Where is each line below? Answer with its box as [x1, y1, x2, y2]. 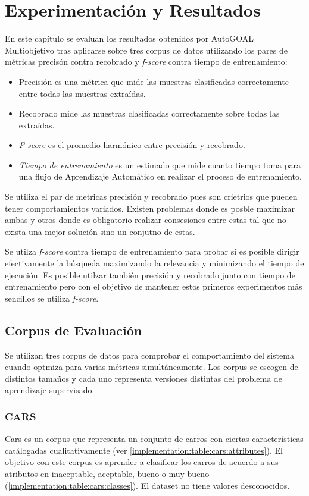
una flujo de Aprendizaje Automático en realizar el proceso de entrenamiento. [18, 170, 302, 183]
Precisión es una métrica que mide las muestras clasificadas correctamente [18, 75, 289, 87]
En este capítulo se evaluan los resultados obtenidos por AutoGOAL [5, 32, 254, 45]
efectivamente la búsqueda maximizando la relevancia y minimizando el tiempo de [5, 257, 304, 269]
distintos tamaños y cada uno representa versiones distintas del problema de [5, 372, 282, 384]
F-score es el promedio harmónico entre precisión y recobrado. [18, 139, 245, 151]
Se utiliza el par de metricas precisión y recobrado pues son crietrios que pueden [5, 190, 298, 203]
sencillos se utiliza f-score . [5, 291, 99, 304]
